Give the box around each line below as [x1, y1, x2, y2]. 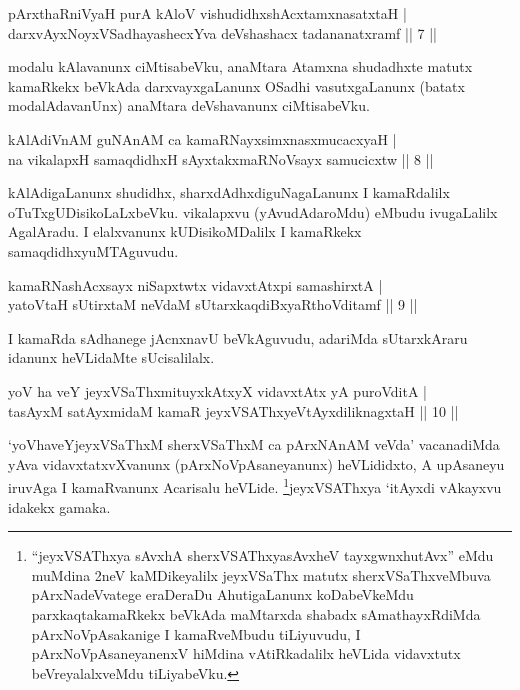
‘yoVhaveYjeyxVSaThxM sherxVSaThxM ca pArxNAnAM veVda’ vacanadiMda [8, 434, 500, 455]
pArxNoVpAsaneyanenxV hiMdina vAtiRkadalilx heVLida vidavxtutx [31, 643, 461, 664]
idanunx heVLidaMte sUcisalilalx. [8, 347, 215, 368]
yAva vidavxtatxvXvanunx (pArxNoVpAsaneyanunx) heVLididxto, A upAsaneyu [8, 453, 505, 474]
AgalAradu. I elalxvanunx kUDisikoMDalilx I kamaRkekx [8, 221, 362, 242]
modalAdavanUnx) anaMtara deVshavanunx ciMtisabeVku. [8, 95, 370, 116]
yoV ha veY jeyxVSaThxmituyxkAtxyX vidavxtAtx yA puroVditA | [8, 380, 427, 401]
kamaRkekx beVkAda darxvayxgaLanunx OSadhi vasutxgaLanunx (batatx [8, 75, 465, 96]
